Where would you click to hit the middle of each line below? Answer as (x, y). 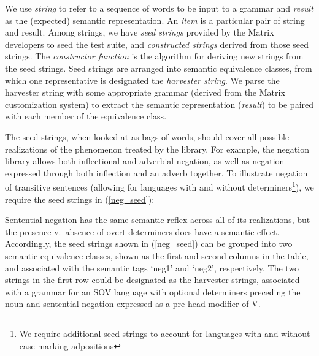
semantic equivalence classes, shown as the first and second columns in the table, (157, 255)
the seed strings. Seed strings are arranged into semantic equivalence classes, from (159, 68)
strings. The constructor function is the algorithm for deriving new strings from (154, 56)
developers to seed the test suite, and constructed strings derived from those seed (157, 44)
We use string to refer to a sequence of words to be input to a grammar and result (159, 8)
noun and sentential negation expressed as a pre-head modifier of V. (133, 304)
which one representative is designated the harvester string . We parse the (142, 80)
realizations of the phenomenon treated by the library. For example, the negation (157, 149)
